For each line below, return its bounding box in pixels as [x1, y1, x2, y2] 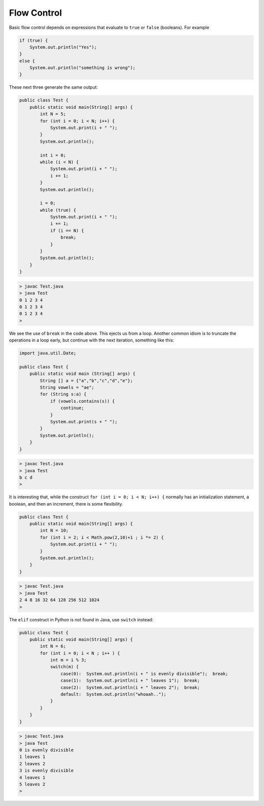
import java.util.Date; [19, 350, 77, 356]
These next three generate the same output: [9, 84, 98, 90]
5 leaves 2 [19, 782, 45, 787]
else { [19, 58, 35, 64]
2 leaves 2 [19, 761, 45, 766]
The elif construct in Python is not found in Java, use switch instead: [9, 616, 154, 622]
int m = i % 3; [50, 657, 87, 663]
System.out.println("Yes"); [29, 44, 97, 50]
